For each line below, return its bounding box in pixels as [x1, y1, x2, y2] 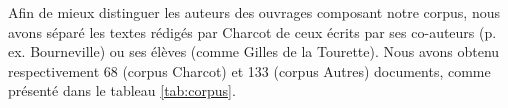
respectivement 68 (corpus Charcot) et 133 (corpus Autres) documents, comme [8, 60, 491, 81]
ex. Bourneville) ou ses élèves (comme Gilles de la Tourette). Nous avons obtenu [8, 41, 500, 62]
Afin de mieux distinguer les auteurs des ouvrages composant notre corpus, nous [8, 2, 500, 22]
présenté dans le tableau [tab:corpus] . [8, 80, 236, 101]
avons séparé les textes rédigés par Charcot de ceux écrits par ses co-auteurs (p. [8, 21, 497, 42]
